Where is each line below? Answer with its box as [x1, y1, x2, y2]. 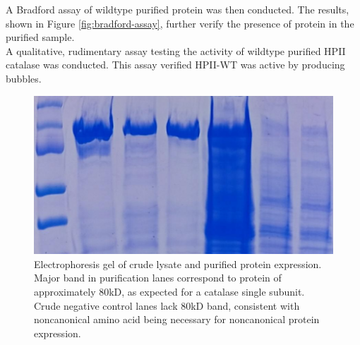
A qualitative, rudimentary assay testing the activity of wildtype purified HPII [6, 43, 346, 58]
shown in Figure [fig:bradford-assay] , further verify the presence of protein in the [6, 16, 354, 30]
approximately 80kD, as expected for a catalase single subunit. [34, 284, 305, 298]
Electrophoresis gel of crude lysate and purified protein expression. [34, 256, 322, 271]
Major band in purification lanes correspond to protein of [34, 270, 282, 285]
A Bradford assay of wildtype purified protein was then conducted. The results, [6, 2, 349, 16]
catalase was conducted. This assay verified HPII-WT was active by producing [6, 57, 345, 72]
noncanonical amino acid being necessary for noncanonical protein [34, 312, 320, 327]
